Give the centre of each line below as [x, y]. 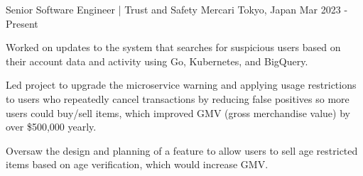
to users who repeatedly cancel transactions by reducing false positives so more [178, 98]
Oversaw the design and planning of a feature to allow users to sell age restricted [182, 150]
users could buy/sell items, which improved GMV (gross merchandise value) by [178, 112]
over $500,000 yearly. [51, 127]
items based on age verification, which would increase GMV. [137, 164]
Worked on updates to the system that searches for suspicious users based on [173, 47]
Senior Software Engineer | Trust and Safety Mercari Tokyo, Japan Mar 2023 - [177, 9]
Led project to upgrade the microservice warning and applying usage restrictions [181, 85]
